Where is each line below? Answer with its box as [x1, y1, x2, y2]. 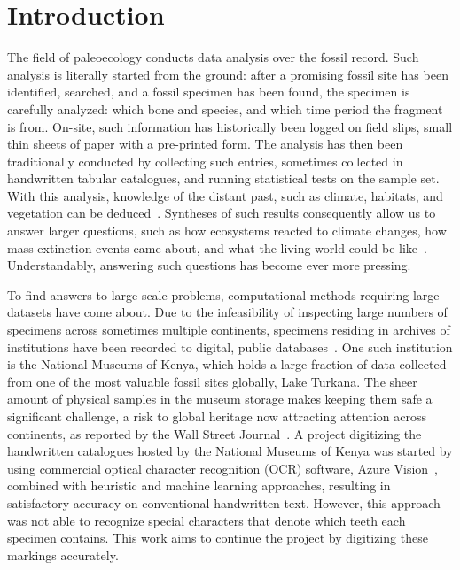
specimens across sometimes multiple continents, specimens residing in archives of [7, 320, 450, 339]
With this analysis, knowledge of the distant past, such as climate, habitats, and [7, 186, 443, 204]
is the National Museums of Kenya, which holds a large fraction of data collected [7, 355, 447, 374]
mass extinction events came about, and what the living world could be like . [7, 238, 427, 257]
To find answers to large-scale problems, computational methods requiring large [7, 285, 440, 304]
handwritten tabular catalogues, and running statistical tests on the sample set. [7, 169, 440, 188]
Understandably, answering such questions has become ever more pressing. [7, 256, 411, 274]
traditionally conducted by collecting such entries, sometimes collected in [7, 151, 403, 170]
